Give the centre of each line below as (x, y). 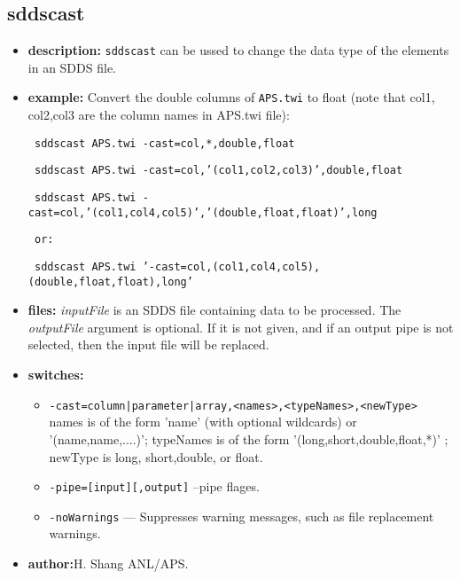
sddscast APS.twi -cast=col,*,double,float (164, 143)
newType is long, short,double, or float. (156, 456)
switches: (56, 375)
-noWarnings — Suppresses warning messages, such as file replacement (242, 516)
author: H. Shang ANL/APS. (108, 563)
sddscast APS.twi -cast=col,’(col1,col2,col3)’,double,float (218, 171)
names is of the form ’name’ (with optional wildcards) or (203, 422)
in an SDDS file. (72, 67)
